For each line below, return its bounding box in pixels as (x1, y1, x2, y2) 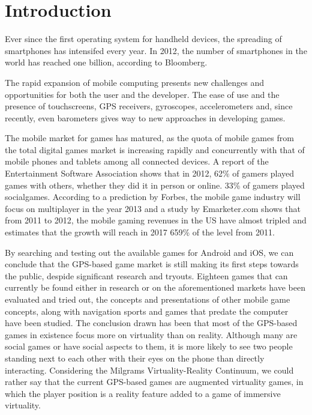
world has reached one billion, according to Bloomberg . (5, 56, 208, 68)
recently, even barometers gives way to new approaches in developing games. (5, 111, 286, 124)
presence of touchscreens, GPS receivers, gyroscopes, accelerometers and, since (5, 100, 293, 112)
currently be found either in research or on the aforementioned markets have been (5, 281, 305, 294)
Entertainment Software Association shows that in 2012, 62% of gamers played (5, 167, 295, 180)
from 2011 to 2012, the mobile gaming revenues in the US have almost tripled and (5, 214, 307, 226)
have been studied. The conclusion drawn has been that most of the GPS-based (5, 317, 298, 329)
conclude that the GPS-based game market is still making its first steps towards (5, 258, 299, 270)
